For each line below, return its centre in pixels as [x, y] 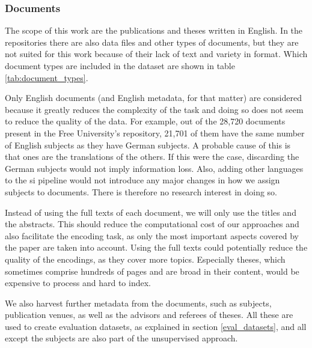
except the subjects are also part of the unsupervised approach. [121, 338]
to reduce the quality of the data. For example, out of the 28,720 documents [145, 121]
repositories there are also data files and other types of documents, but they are [152, 42]
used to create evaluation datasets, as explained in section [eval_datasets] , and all [156, 326]
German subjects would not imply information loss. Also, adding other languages [154, 168]
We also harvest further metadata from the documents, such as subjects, [138, 303]
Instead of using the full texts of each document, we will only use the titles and [151, 212]
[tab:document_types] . [47, 77]
